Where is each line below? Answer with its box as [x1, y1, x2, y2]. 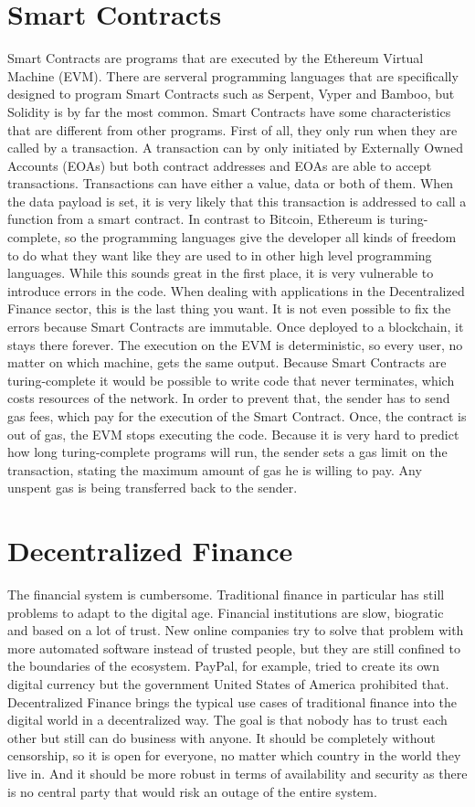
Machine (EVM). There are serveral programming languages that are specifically [7, 66, 459, 85]
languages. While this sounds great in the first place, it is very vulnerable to [7, 263, 434, 282]
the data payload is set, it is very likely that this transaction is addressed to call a [7, 191, 467, 210]
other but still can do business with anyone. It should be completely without [7, 727, 436, 747]
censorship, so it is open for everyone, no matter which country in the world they [7, 746, 461, 765]
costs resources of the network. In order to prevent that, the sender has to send [7, 388, 450, 408]
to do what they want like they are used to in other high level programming [7, 245, 432, 264]
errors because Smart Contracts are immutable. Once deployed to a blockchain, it [7, 317, 464, 336]
